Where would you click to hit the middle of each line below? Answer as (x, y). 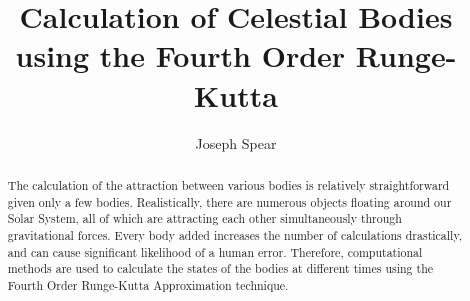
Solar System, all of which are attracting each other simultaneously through (204, 218)
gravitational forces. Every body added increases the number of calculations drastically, (235, 234)
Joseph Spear (236, 142)
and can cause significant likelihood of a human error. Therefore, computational (215, 251)
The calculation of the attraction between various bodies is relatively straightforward (228, 184)
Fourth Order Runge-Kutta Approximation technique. (148, 284)
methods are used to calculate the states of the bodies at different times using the (220, 268)
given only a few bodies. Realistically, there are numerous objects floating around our (229, 201)
